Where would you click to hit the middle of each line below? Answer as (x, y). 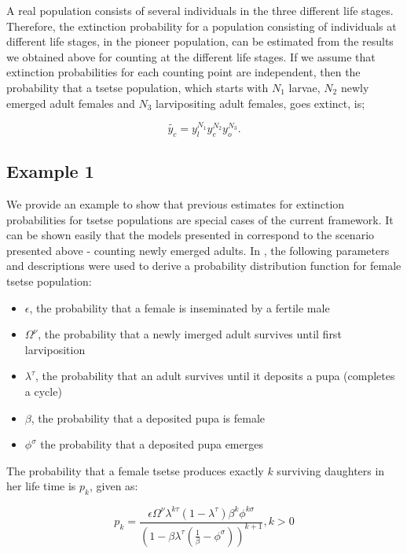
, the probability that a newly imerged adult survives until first (190, 334)
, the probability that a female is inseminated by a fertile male (180, 307)
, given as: (114, 486)
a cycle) (43, 391)
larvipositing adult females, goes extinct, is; (260, 103)
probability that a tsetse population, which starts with (137, 87)
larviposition (55, 349)
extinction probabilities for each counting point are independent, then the (183, 72)
